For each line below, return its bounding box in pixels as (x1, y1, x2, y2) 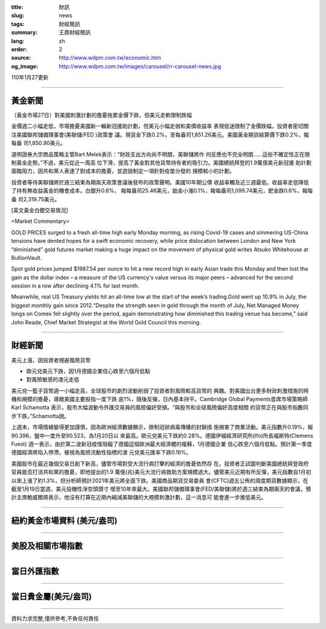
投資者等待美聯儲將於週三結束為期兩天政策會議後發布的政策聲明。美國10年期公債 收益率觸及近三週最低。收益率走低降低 (11, 178, 309, 185)
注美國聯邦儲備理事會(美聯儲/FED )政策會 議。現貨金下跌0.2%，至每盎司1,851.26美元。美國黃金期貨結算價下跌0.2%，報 (11, 131, 309, 138)
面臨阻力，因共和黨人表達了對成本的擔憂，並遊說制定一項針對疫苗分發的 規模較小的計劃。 (11, 167, 235, 175)
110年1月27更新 (11, 74, 49, 81)
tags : (11, 20, 25, 27)
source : (11, 54, 31, 62)
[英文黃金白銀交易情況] (11, 206, 69, 214)
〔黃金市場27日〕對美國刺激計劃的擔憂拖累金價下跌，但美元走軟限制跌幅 (11, 112, 193, 119)
